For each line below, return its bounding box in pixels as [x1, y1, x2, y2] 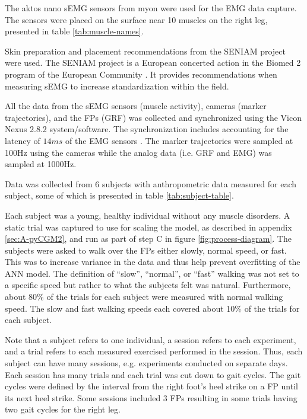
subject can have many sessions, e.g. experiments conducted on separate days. [5, 357, 288, 369]
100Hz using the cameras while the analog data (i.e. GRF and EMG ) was [5, 146, 272, 158]
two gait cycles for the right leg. [5, 403, 121, 415]
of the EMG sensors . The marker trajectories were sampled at [65, 134, 293, 146]
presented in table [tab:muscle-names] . [5, 25, 144, 37]
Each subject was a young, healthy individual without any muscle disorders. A [5, 209, 290, 221]
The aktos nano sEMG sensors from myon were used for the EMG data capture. [5, 2, 297, 14]
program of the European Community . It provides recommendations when [5, 68, 277, 80]
